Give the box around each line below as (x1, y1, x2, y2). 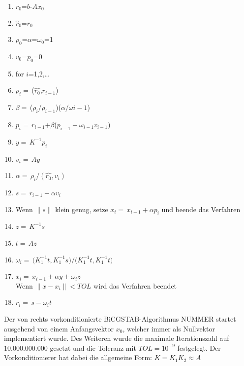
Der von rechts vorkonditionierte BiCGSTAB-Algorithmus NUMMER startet (4, 313, 236, 324)
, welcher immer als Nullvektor (122, 323, 215, 333)
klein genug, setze (55, 204, 108, 214)
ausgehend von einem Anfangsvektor (4, 323, 114, 333)
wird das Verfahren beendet (93, 280, 177, 291)
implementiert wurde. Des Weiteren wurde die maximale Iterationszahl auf (4, 333, 229, 343)
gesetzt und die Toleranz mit (50, 342, 136, 353)
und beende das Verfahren (161, 204, 241, 214)
